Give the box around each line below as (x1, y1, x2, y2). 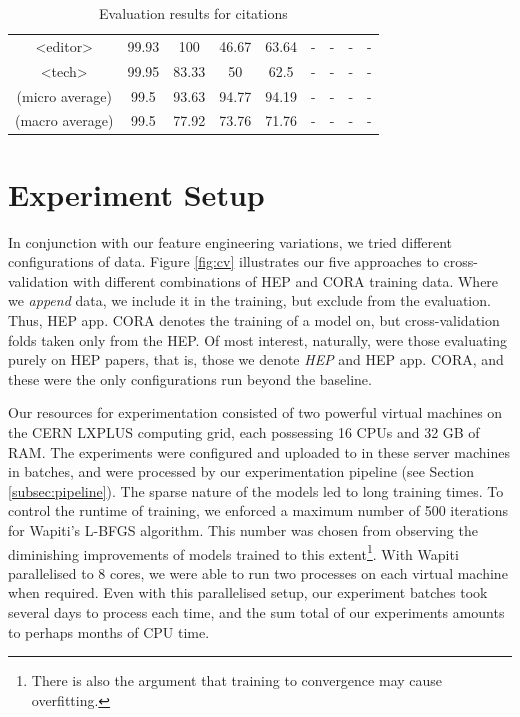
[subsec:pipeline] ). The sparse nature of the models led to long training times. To (8, 480, 504, 501)
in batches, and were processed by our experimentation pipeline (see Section (8, 461, 474, 482)
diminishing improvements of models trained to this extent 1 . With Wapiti (8, 540, 459, 564)
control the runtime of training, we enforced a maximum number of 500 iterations (8, 500, 509, 521)
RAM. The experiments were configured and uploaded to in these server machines (8, 441, 510, 462)
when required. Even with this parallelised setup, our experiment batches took (8, 582, 488, 603)
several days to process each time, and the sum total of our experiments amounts (8, 601, 505, 622)
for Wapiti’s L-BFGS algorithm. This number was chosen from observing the (8, 519, 478, 540)
